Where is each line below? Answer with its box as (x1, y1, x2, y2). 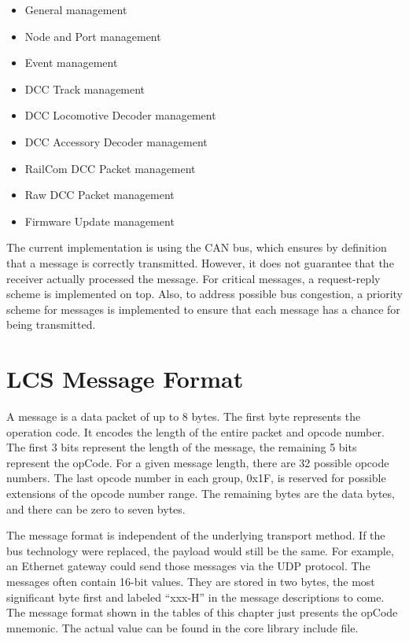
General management (24, 2, 127, 17)
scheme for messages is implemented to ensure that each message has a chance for (6, 300, 400, 317)
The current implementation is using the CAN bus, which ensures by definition (6, 239, 387, 256)
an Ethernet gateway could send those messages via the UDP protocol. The (6, 558, 370, 574)
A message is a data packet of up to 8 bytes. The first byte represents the (6, 408, 361, 425)
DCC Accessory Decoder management (24, 133, 208, 149)
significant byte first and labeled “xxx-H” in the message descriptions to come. (6, 588, 385, 605)
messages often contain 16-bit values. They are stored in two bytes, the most (6, 573, 375, 589)
